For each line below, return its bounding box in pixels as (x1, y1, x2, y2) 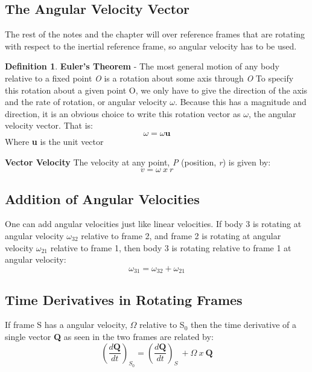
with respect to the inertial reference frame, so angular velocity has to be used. (5, 39, 297, 52)
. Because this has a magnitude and (174, 95, 307, 108)
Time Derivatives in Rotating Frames (5, 290, 243, 309)
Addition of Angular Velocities (5, 189, 200, 208)
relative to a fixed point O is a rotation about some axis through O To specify (5, 71, 294, 84)
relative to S (139, 318, 185, 331)
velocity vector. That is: (5, 119, 93, 132)
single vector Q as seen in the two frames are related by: (5, 330, 214, 342)
